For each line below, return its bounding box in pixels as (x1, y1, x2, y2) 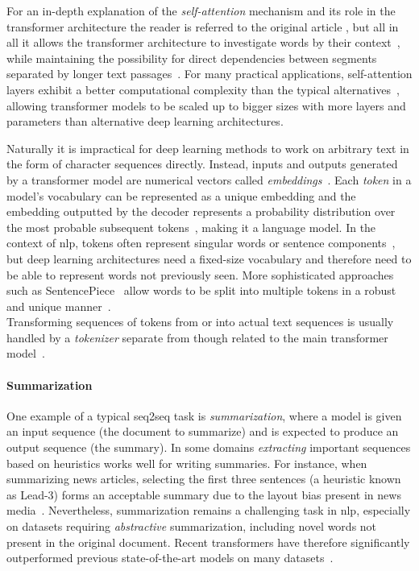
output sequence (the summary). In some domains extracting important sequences (6, 439, 411, 456)
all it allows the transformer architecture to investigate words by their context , (6, 34, 400, 51)
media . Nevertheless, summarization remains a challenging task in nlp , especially (6, 502, 411, 519)
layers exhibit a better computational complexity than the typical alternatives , (6, 81, 400, 97)
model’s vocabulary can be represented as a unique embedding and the (6, 187, 356, 204)
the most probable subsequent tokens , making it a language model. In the (6, 218, 376, 235)
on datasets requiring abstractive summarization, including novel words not (6, 518, 377, 535)
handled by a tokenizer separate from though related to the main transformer (6, 329, 388, 345)
